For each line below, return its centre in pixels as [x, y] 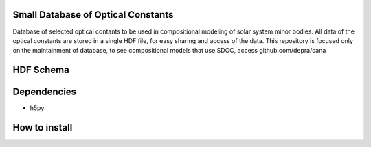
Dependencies [45, 92]
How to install [43, 128]
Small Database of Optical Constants [93, 15]
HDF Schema [41, 70]
